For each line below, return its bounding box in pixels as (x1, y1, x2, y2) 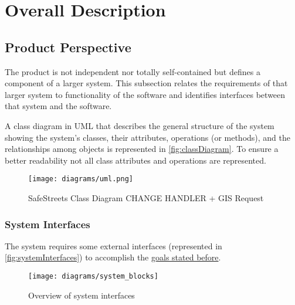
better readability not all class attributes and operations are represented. (5, 154, 266, 166)
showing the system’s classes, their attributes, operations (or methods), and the (5, 131, 291, 143)
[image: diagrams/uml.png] (28, 175, 133, 184)
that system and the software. (5, 100, 112, 112)
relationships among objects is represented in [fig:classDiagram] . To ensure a (5, 143, 279, 155)
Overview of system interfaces (28, 289, 135, 301)
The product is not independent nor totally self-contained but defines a (5, 65, 260, 77)
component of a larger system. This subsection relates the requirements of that (5, 77, 288, 89)
